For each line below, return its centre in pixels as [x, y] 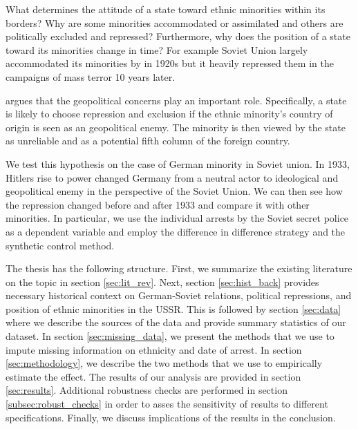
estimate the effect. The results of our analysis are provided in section [153, 376]
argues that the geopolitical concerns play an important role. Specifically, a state [176, 100]
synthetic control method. [60, 245]
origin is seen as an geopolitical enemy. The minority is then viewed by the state [176, 127]
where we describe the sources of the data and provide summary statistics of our [176, 322]
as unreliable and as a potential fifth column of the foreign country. [148, 141]
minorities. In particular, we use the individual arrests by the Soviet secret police [177, 218]
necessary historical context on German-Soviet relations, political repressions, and [179, 295]
